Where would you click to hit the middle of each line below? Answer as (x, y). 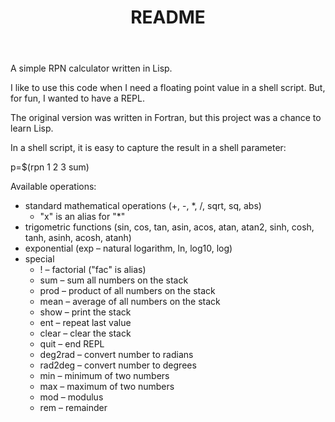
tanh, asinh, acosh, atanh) (78, 238)
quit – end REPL (72, 344)
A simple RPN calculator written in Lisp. (91, 68)
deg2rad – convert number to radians (116, 355)
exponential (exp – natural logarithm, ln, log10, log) (128, 248)
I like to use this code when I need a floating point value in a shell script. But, (168, 88)
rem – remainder (73, 408)
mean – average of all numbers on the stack (130, 302)
